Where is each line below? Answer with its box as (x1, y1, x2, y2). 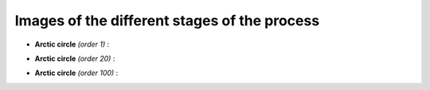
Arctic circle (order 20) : (34, 54, 115, 63)
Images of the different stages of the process (14, 12, 320, 29)
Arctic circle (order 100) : (34, 68, 119, 78)
